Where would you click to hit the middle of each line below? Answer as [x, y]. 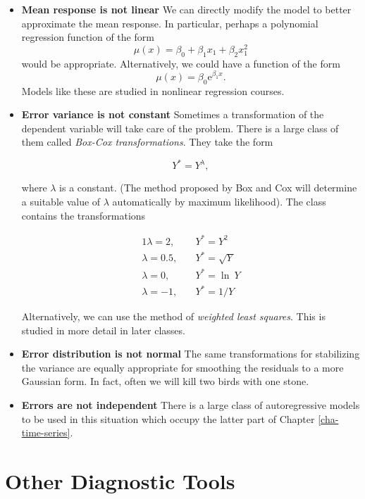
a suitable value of [61, 201]
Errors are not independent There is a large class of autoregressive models [191, 405]
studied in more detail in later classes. [103, 330]
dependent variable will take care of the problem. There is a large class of [180, 128]
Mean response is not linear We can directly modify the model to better [186, 9]
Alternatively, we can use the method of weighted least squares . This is [173, 316]
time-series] [46, 432]
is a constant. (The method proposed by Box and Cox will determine [208, 188]
